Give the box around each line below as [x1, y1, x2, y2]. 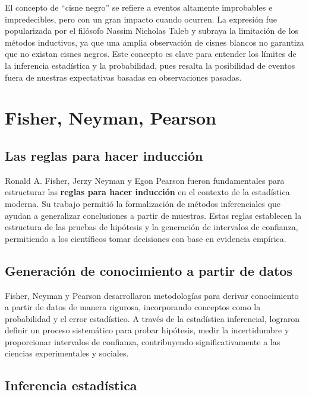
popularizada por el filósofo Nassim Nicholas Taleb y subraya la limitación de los [5, 24, 299, 37]
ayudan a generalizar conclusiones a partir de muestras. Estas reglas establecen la [5, 209, 302, 221]
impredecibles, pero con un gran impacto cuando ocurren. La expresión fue [5, 12, 277, 25]
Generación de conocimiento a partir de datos [5, 261, 292, 279]
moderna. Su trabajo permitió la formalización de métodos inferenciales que [5, 197, 280, 209]
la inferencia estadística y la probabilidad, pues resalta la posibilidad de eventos [5, 59, 295, 71]
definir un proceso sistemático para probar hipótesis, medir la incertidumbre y [5, 324, 289, 336]
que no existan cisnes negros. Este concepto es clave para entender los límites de [5, 47, 297, 60]
